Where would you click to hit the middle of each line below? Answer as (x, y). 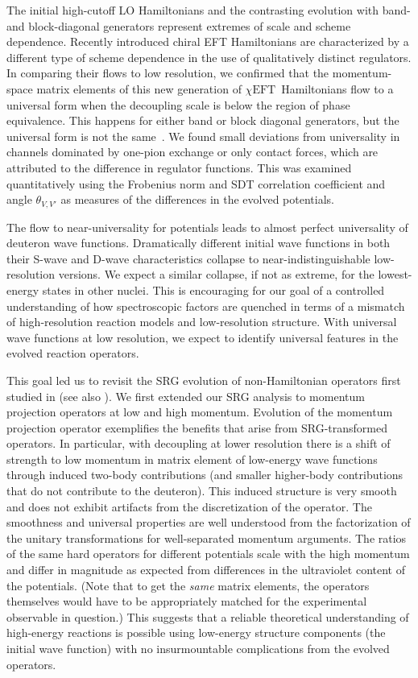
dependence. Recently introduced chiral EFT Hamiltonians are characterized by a (208, 41)
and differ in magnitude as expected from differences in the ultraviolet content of (206, 570)
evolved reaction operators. (73, 353)
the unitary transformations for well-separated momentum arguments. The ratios (207, 537)
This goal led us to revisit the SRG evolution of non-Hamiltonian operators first (204, 380)
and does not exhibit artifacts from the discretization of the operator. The (189, 506)
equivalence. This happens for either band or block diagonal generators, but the (203, 120)
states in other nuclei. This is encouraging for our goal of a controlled (213, 289)
